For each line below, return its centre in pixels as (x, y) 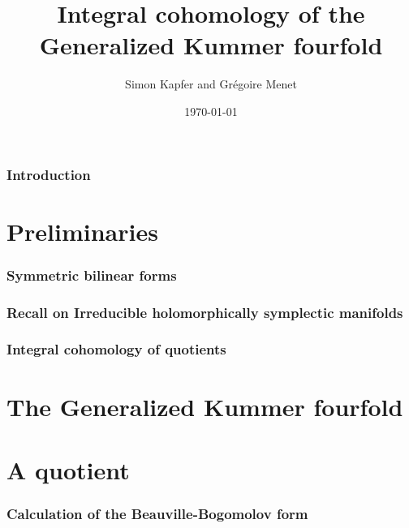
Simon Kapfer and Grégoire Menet (211, 84)
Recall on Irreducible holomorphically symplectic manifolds (205, 312)
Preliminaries (82, 231)
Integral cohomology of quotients (116, 349)
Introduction (49, 174)
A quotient (68, 469)
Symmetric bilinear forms (92, 275)
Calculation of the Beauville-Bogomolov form (157, 513)
